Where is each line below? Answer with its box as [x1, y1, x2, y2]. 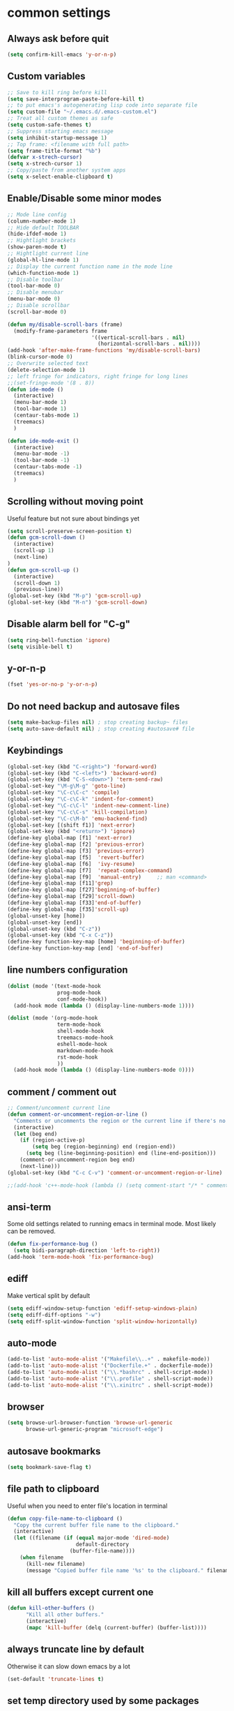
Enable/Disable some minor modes [7, 193, 162, 204]
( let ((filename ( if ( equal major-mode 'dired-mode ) [13, 1534, 170, 1541]
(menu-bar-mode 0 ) [7, 295, 61, 303]
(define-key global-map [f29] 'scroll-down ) [7, 893, 136, 900]
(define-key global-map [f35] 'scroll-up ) [7, 906, 130, 913]
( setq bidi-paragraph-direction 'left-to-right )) [13, 1247, 160, 1254]
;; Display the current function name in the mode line [7, 263, 173, 270]
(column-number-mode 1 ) [7, 218, 77, 225]
